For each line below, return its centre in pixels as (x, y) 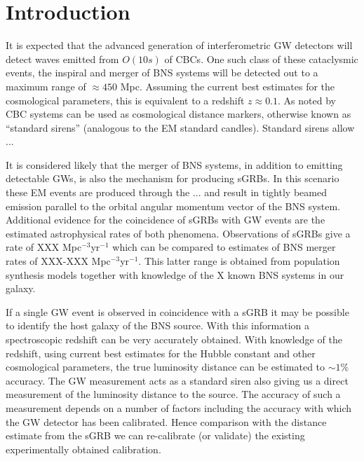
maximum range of (46, 86)
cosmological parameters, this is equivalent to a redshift (125, 100)
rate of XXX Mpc (44, 247)
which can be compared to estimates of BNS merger (224, 247)
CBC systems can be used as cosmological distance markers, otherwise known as (178, 114)
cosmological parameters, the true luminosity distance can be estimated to (166, 367)
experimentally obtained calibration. (83, 449)
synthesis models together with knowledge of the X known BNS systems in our (175, 274)
